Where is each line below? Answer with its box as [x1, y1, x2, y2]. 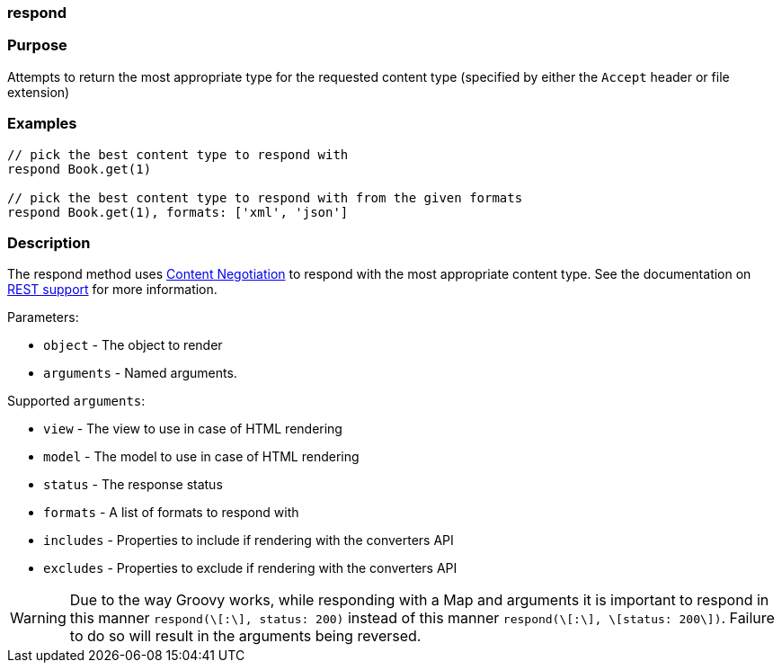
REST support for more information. [7, 281, 218, 298]
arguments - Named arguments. [43, 365, 237, 381]
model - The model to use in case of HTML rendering [43, 449, 360, 465]
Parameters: [7, 309, 79, 326]
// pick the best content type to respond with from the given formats [7, 190, 523, 205]
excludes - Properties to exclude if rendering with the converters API [43, 560, 458, 576]
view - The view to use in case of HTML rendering [43, 421, 342, 437]
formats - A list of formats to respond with [43, 505, 299, 521]
